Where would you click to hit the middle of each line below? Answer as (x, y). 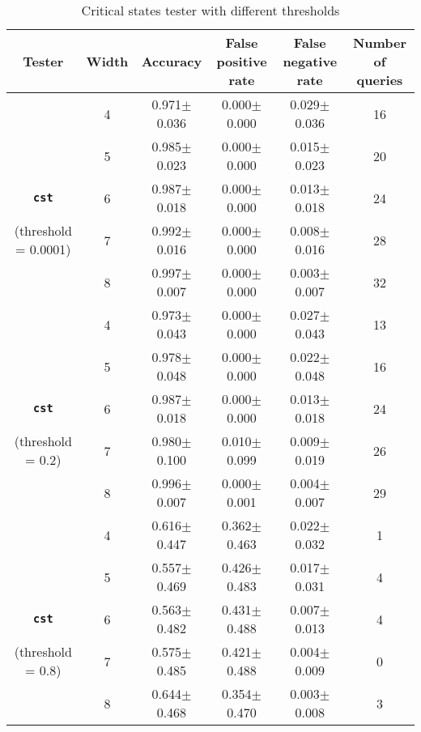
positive (242, 61)
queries (380, 80)
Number (380, 43)
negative (310, 61)
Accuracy (172, 61)
